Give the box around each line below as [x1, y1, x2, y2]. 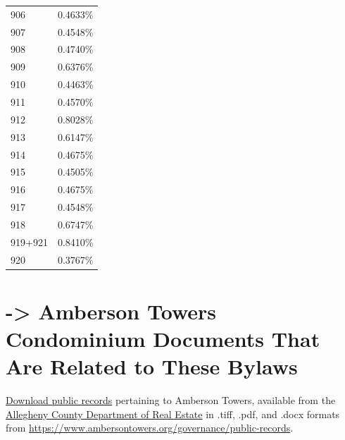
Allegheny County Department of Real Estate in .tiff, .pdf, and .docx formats [6, 406, 340, 421]
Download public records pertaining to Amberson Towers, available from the [6, 393, 336, 408]
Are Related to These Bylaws [6, 352, 298, 381]
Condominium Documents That [6, 324, 320, 353]
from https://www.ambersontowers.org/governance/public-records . [6, 420, 294, 435]
